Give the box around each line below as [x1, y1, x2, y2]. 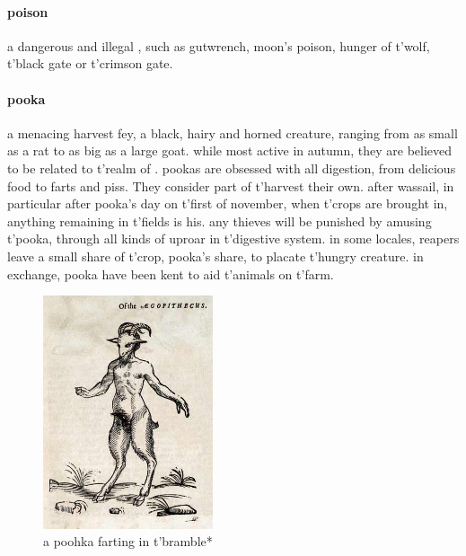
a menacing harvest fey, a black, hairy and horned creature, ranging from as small [7, 123, 458, 142]
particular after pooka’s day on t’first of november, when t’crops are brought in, [7, 194, 448, 213]
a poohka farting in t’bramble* [43, 532, 213, 551]
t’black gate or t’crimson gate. [7, 54, 173, 73]
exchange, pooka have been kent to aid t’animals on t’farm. [7, 264, 334, 283]
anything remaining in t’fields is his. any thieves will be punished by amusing [7, 211, 432, 230]
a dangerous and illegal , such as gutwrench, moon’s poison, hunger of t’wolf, [7, 36, 430, 55]
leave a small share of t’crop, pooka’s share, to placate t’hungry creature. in [7, 246, 424, 265]
